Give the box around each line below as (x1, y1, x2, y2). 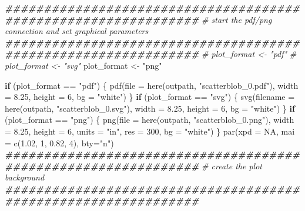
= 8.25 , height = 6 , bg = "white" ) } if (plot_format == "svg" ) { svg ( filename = (5, 91, 295, 103)
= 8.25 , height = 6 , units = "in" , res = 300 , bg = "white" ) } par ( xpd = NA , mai (5, 125, 295, 137)
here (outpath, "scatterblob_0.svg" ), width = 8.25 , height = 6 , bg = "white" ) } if (5, 102, 295, 114)
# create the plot (202, 159, 262, 172)
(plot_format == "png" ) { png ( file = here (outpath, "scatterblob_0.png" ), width (5, 113, 294, 126)
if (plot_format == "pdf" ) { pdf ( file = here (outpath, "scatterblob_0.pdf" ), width (5, 79, 299, 91)
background (5, 171, 45, 183)
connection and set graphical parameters (5, 25, 149, 37)
